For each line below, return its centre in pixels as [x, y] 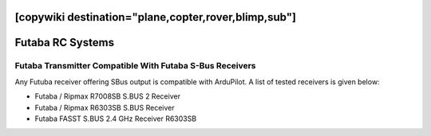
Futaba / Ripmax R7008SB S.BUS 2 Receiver [108, 96]
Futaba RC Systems [65, 43]
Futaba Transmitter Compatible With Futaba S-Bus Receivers [135, 66]
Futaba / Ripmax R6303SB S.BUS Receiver [105, 107]
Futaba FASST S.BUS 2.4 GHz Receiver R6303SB [116, 119]
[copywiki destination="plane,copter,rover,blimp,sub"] [156, 17]
